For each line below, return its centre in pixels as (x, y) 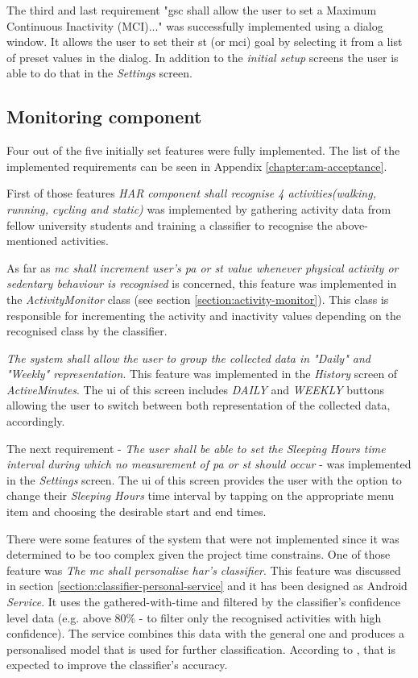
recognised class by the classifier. (87, 331)
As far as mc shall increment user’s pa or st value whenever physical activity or (203, 267)
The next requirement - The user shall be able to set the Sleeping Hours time (196, 448)
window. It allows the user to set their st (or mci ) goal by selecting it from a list (205, 42)
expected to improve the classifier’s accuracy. (117, 665)
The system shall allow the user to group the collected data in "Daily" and (188, 358)
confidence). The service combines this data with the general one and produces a (205, 633)
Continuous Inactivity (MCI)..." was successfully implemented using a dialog (195, 25)
